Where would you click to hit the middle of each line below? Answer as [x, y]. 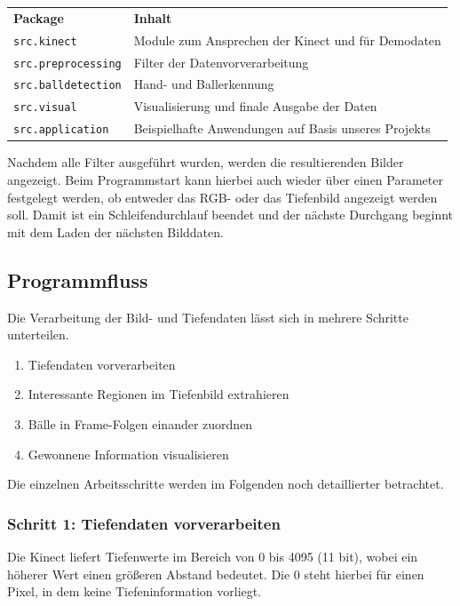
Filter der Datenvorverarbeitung [221, 62]
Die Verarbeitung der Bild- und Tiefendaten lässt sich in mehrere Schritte [208, 317]
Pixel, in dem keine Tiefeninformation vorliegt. [135, 591]
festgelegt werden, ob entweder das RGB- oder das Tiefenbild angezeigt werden [222, 197]
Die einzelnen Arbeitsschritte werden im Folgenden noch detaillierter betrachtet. [226, 484]
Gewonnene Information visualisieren [128, 454]
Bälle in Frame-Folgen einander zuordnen [140, 423]
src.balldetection [67, 86]
